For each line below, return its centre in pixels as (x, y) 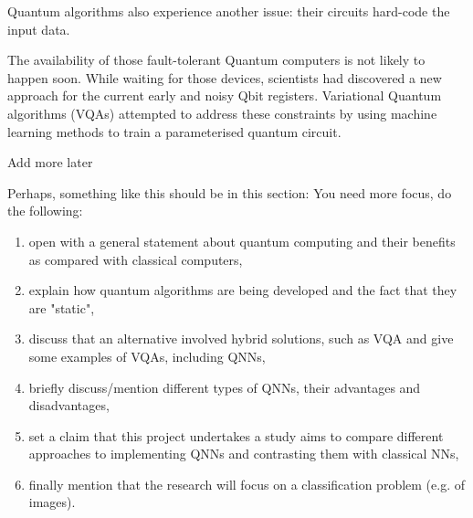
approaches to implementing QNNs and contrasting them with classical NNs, (244, 454)
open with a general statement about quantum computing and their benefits (242, 241)
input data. (39, 29)
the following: (45, 211)
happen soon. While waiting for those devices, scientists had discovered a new (225, 77)
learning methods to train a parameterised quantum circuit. (174, 131)
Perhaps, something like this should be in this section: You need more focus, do (230, 192)
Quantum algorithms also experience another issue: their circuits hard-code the (229, 11)
